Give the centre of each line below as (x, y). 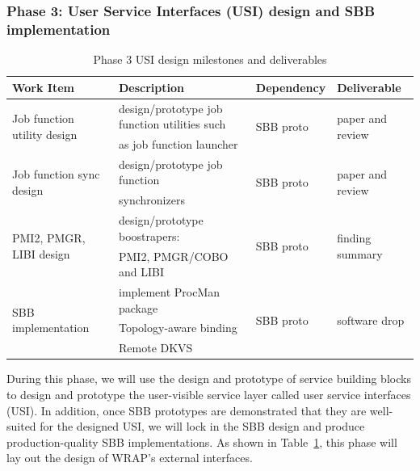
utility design (45, 134)
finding (354, 238)
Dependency (291, 87)
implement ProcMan (170, 292)
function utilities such (172, 124)
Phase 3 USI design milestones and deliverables (210, 59)
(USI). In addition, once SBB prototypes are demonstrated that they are (187, 410)
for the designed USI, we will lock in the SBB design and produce (202, 426)
